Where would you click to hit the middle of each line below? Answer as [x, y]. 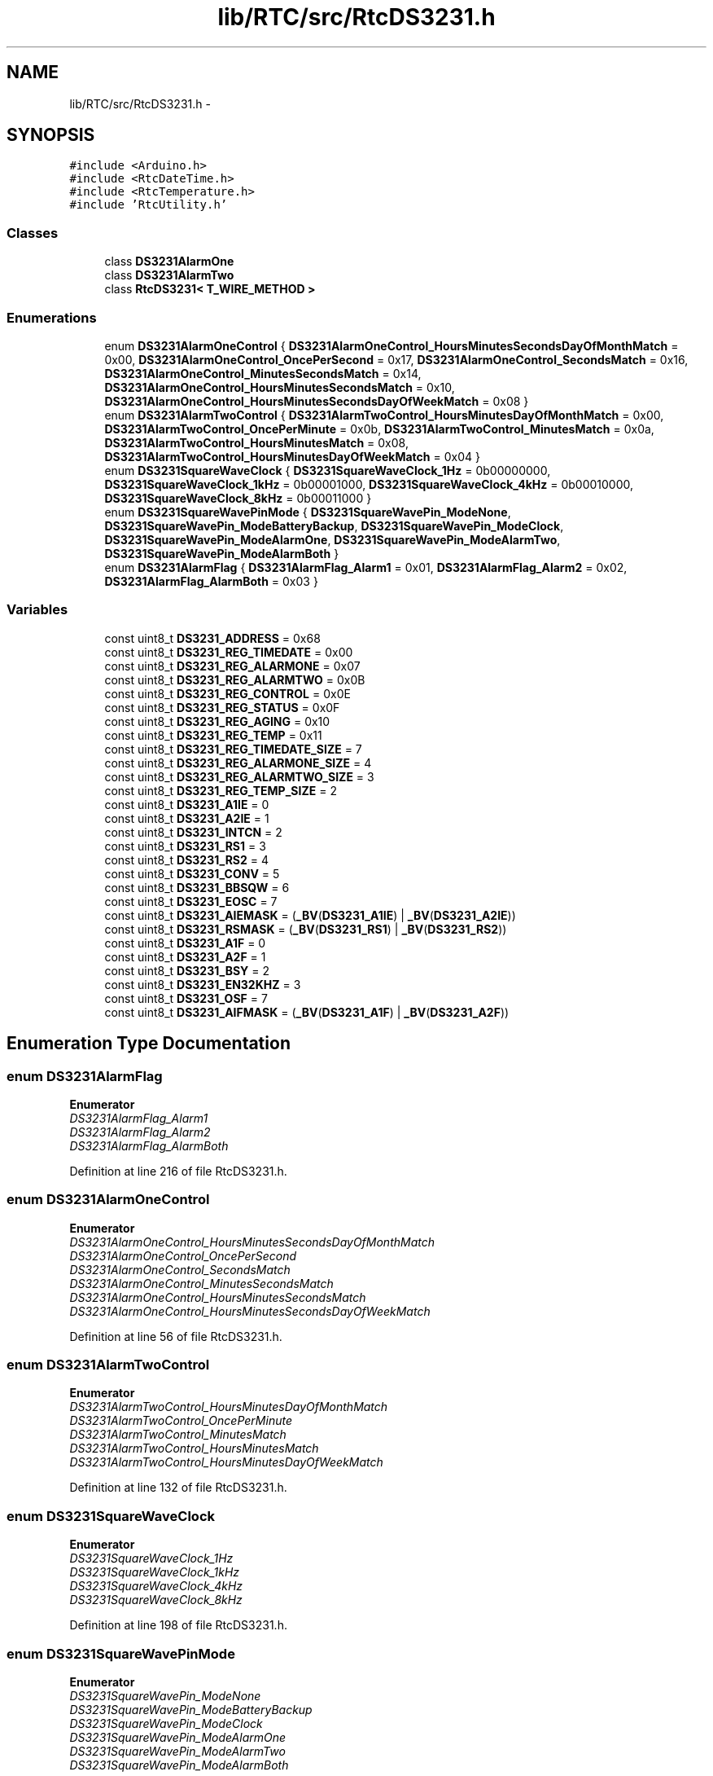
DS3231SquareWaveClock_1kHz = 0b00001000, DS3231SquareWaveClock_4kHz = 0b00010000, [369, 484]
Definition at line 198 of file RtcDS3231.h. [178, 1625]
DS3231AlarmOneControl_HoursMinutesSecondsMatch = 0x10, [280, 387]
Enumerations [52, 317]
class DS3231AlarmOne [169, 262]
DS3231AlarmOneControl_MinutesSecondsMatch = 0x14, [263, 373]
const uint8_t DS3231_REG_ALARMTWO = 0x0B [235, 679]
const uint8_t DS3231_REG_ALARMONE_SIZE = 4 [238, 763]
